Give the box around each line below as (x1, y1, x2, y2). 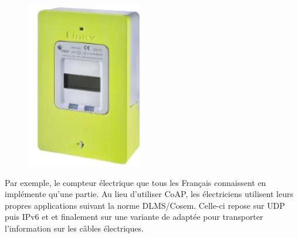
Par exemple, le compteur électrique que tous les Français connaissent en (5, 176, 266, 188)
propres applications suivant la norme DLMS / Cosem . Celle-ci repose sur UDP (5, 199, 285, 211)
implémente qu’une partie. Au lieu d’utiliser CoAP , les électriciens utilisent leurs (5, 188, 293, 200)
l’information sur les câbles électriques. (5, 222, 144, 234)
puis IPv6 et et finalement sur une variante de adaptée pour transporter (5, 211, 263, 223)
